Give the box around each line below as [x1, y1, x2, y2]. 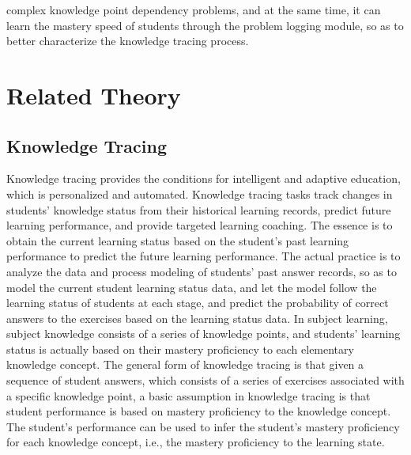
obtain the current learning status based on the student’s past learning [6, 232, 349, 248]
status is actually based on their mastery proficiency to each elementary [6, 340, 354, 357]
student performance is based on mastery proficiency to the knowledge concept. [6, 403, 391, 419]
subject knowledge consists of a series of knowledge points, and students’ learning [6, 325, 401, 342]
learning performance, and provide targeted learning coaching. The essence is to [6, 217, 393, 233]
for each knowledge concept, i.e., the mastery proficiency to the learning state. [6, 434, 385, 450]
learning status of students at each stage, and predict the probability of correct [6, 294, 389, 311]
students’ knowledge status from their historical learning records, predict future [6, 201, 391, 218]
